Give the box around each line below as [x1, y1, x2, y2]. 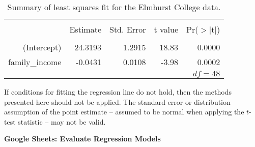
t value [154, 23, 179, 35]
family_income [8, 56, 62, 68]
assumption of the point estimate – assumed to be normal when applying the [4, 106, 244, 117]
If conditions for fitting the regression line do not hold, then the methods [4, 86, 232, 97]
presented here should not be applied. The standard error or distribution [4, 96, 231, 107]
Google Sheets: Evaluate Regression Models [4, 133, 161, 144]
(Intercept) [22, 41, 62, 53]
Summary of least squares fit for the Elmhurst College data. [7, 1, 221, 13]
